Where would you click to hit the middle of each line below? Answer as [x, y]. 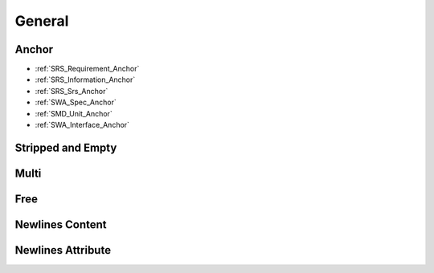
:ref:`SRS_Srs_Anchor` [72, 91]
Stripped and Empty [66, 147]
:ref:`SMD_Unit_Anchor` [74, 113]
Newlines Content [61, 224]
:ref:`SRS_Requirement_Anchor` [87, 69]
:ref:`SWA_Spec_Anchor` [76, 102]
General [42, 21]
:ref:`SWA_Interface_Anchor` [82, 125]
